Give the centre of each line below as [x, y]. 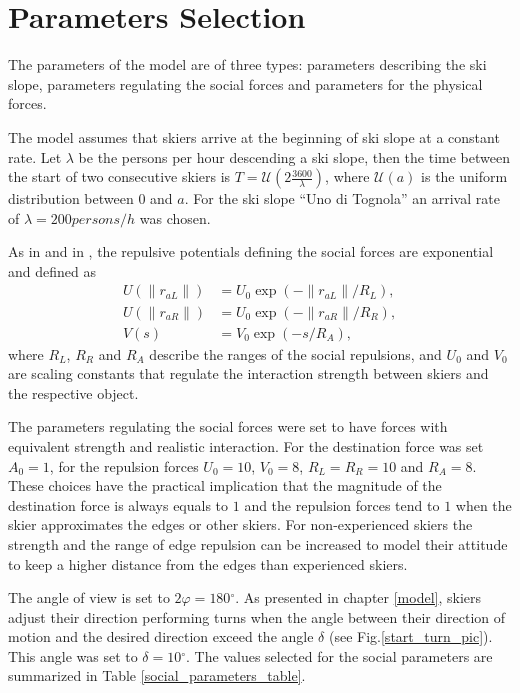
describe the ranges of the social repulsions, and [295, 353]
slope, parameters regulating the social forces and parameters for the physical [245, 83]
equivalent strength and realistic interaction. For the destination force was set [246, 445]
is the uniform [464, 176]
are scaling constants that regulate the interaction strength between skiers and [248, 373]
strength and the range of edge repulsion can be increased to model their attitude [258, 543]
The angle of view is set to [89, 597]
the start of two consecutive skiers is [119, 176]
